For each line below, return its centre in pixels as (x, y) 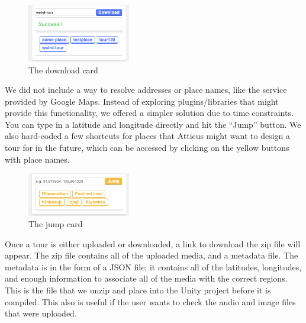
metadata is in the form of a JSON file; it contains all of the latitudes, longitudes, (153, 267)
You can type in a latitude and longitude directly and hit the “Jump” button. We (153, 124)
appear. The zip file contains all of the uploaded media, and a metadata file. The (152, 255)
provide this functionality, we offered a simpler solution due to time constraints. (149, 113)
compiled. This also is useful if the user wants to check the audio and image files (150, 301)
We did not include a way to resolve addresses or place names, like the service (146, 90)
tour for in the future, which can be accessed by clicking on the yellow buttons (147, 148)
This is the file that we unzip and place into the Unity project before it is (138, 290)
